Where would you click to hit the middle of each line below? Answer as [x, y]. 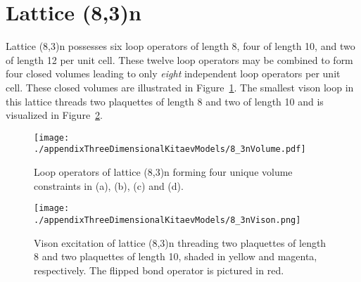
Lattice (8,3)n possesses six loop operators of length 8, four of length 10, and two [180, 46]
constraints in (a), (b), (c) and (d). [109, 185]
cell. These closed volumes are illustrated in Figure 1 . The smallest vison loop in [180, 87]
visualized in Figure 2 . [55, 115]
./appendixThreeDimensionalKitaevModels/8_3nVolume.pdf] [170, 149]
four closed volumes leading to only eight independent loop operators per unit [173, 73]
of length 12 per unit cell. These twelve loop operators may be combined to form [179, 59]
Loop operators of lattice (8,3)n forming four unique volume [163, 172]
